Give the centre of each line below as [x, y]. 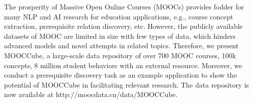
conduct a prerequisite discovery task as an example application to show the [121, 75]
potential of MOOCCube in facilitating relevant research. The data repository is [126, 84]
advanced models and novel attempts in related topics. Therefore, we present [122, 46]
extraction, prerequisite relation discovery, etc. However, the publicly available [124, 26]
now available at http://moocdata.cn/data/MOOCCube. [91, 94]
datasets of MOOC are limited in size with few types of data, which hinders [120, 36]
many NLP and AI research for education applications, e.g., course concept [119, 16]
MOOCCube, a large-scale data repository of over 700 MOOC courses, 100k [120, 55]
